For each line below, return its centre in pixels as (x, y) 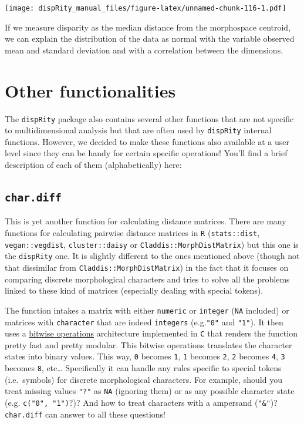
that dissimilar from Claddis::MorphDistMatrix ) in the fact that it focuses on (147, 267)
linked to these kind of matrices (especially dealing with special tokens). (134, 290)
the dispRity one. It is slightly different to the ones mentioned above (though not (152, 256)
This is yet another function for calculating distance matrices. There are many (146, 221)
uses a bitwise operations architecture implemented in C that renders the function (151, 333)
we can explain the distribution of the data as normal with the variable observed (150, 38)
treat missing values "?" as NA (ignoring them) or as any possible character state (150, 391)
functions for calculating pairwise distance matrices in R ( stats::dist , (132, 233)
